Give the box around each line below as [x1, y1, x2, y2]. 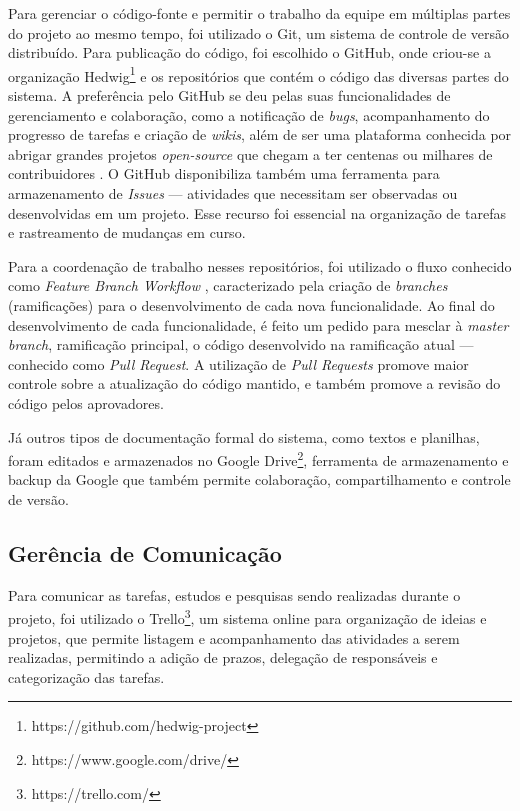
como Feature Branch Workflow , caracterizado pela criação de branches [8, 275, 448, 296]
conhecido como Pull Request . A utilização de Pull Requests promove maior [8, 353, 469, 374]
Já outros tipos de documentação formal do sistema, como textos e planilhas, [8, 426, 480, 447]
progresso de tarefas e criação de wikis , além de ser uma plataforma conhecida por [8, 124, 512, 145]
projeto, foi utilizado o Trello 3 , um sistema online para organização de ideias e [8, 605, 487, 629]
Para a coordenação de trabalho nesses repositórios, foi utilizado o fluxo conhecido [8, 255, 512, 276]
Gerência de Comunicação [8, 537, 282, 568]
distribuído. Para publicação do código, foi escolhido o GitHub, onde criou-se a [8, 42, 491, 63]
